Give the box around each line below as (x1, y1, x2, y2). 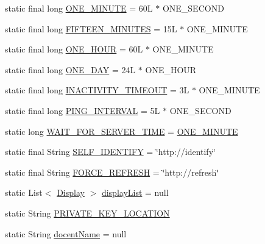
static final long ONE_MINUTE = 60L (5, 2, 153, 14)
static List (5, 186, 43, 199)
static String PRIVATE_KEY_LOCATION (5, 206, 170, 219)
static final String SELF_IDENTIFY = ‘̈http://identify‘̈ (5, 145, 216, 158)
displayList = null (101, 186, 169, 199)
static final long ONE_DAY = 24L (5, 63, 136, 76)
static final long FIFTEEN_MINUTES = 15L (5, 22, 177, 35)
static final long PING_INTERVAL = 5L (5, 104, 160, 117)
